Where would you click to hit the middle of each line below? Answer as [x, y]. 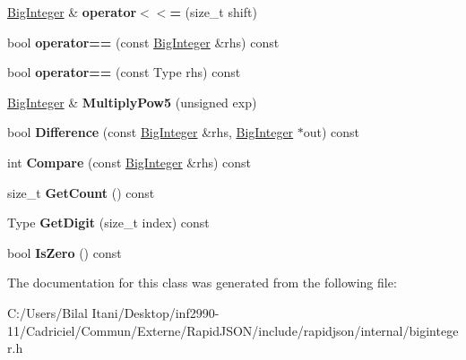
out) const [332, 132]
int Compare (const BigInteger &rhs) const [129, 162]
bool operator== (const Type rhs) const [124, 72]
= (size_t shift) [213, 12]
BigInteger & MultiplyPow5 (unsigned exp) [132, 102]
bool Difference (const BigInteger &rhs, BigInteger [151, 132]
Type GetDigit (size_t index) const [108, 223]
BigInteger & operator [72, 12]
